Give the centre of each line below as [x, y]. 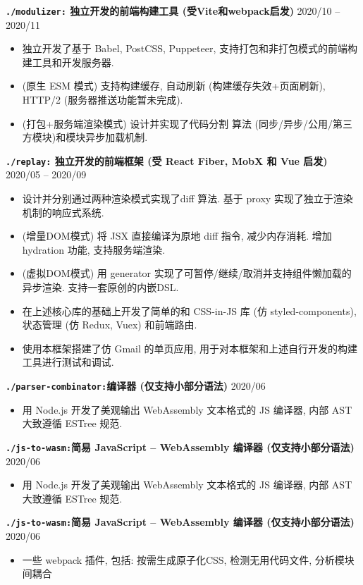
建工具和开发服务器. [68, 62]
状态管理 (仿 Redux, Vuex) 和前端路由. [110, 325]
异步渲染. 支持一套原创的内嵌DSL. [100, 287]
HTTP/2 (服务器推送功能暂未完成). [103, 100]
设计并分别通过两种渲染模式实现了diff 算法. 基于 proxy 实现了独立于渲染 [187, 198]
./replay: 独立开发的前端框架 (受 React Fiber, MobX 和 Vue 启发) [167, 160]
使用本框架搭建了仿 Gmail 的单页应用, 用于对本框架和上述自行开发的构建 [190, 348]
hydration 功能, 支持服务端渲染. [94, 249]
